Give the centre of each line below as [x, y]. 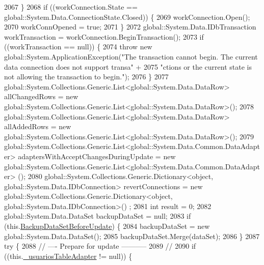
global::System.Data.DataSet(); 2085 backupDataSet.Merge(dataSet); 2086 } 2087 [132, 236]
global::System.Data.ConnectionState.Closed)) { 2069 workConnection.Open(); [127, 17]
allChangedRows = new [41, 96]
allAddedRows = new [38, 126]
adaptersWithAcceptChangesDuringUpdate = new [97, 156]
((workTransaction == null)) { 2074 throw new [78, 47]
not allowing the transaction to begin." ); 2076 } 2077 [86, 77]
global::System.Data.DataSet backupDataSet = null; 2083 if [98, 216]
